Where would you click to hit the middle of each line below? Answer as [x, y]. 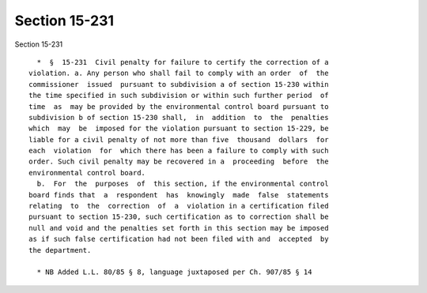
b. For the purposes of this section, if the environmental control [183, 184]
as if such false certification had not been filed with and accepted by [179, 239]
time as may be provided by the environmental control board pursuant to [179, 106]
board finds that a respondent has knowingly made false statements [179, 195]
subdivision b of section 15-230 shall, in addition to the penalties [179, 117]
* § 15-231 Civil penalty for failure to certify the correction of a [183, 62]
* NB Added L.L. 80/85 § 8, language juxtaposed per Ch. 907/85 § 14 [174, 272]
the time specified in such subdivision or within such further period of [179, 96]
